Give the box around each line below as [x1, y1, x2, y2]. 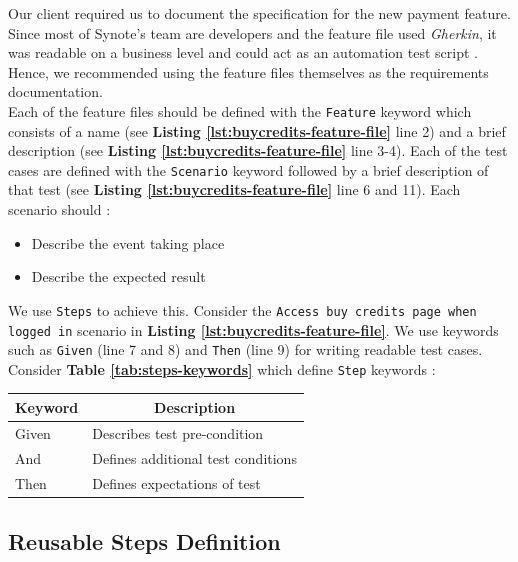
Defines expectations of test [92, 472, 261, 493]
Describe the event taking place [31, 232, 225, 253]
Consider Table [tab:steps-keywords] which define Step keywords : [8, 358, 436, 379]
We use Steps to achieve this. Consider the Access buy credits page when [8, 299, 477, 320]
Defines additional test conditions [92, 447, 297, 468]
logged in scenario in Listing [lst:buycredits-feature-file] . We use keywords [8, 319, 499, 340]
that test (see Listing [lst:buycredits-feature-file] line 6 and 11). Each [8, 179, 461, 200]
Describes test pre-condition [92, 422, 264, 443]
